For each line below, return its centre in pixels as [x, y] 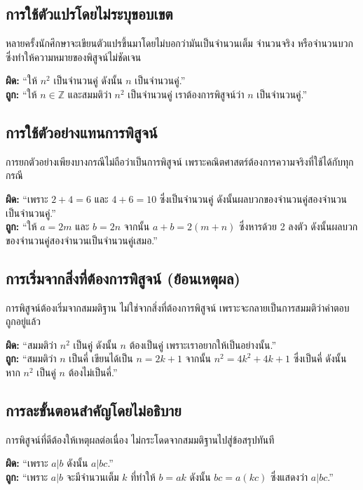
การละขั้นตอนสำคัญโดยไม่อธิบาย [94, 410]
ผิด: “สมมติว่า [32, 344]
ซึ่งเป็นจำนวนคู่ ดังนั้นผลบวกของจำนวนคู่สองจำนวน [253, 198]
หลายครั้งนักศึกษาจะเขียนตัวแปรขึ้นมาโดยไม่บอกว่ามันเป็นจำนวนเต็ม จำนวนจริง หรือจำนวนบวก [179, 43]
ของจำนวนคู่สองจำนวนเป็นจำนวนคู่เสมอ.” [82, 240]
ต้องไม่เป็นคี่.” [93, 372]
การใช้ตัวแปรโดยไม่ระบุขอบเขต [89, 14]
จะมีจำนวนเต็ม [93, 476]
